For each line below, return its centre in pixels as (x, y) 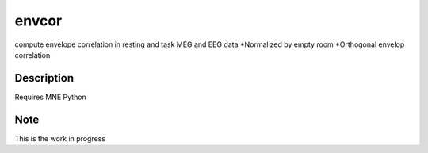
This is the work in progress (60, 138)
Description (44, 78)
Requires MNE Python (50, 97)
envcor (38, 21)
